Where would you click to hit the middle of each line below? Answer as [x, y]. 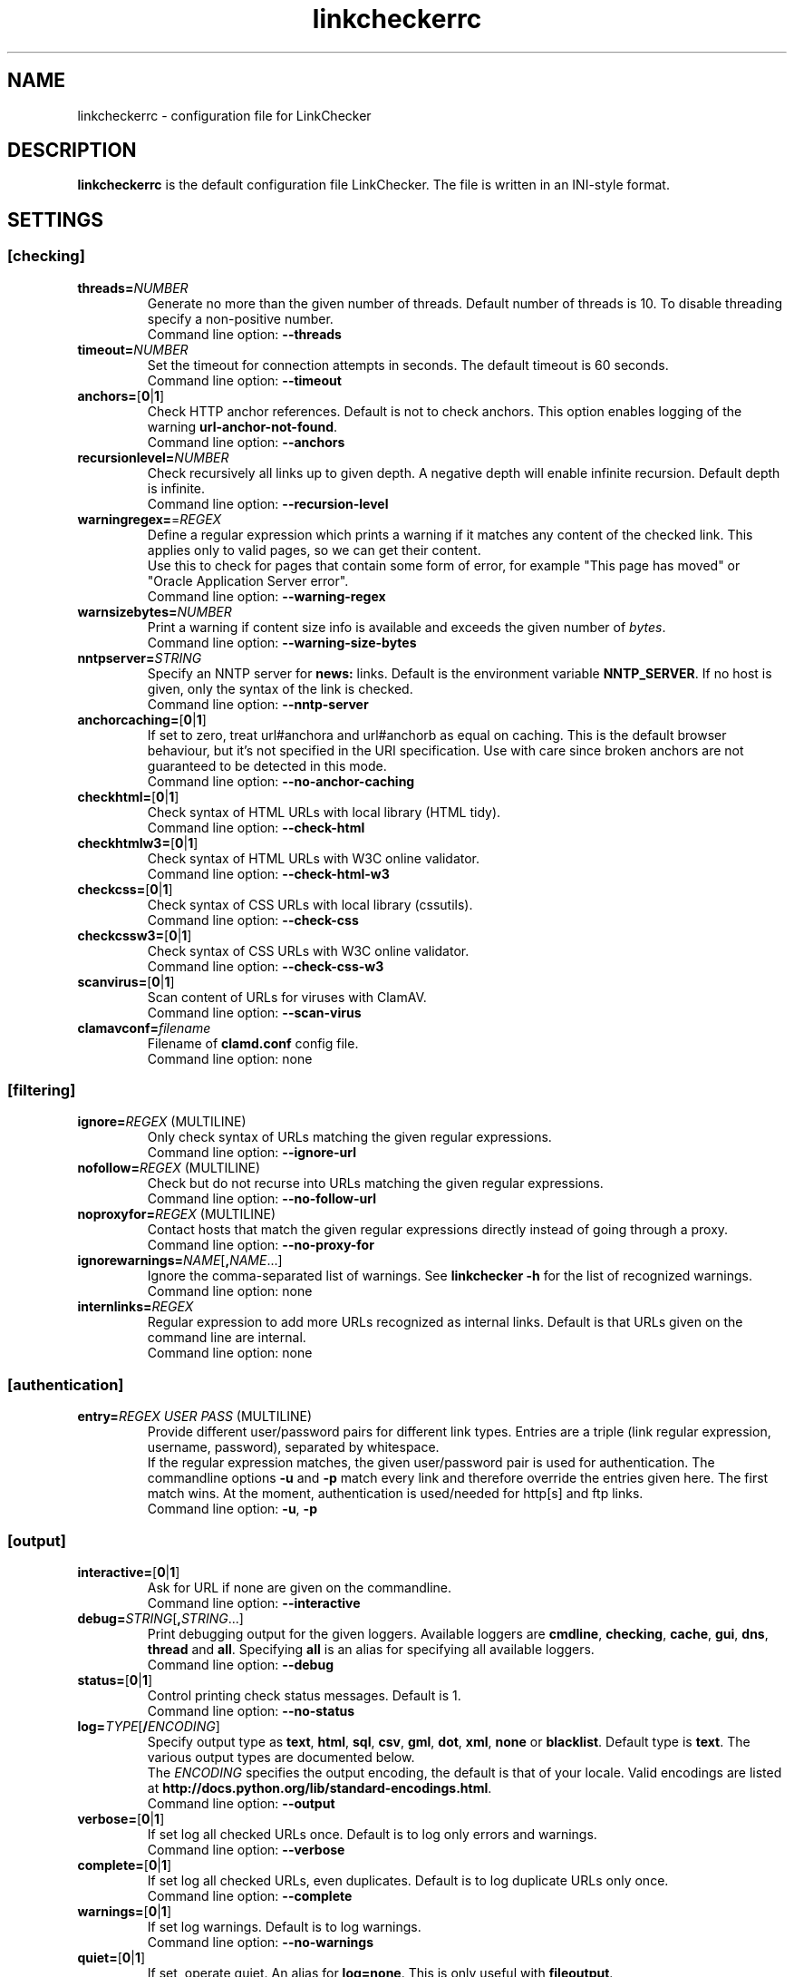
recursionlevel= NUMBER [153, 457]
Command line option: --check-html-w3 [268, 873]
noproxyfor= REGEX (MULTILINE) [177, 1214]
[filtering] [42, 1091]
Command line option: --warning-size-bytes [282, 642]
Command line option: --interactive [254, 1602]
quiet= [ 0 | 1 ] [111, 1957]
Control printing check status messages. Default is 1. [304, 1695]
